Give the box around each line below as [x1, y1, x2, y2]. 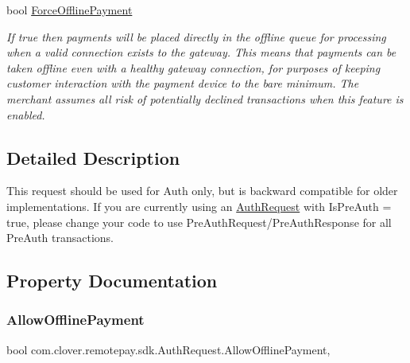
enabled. [6, 106, 45, 123]
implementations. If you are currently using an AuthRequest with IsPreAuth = [6, 197, 392, 214]
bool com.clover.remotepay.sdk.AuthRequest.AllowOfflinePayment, [6, 341, 331, 357]
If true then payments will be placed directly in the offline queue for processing [6, 28, 386, 45]
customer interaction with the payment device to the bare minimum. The [6, 75, 359, 92]
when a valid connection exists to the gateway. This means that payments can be [6, 44, 396, 60]
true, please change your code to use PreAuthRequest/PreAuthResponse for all [6, 213, 392, 230]
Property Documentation [6, 268, 218, 293]
